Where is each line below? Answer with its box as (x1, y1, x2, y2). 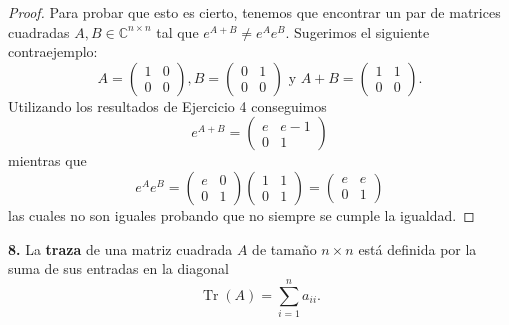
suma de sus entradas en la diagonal (8, 258, 229, 279)
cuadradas (8, 21, 70, 42)
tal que (156, 21, 199, 42)
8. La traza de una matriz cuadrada (8, 238, 233, 259)
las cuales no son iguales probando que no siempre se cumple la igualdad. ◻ (8, 204, 475, 225)
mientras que (8, 150, 87, 171)
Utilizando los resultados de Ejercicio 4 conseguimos (8, 95, 327, 116)
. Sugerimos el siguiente (285, 21, 430, 42)
